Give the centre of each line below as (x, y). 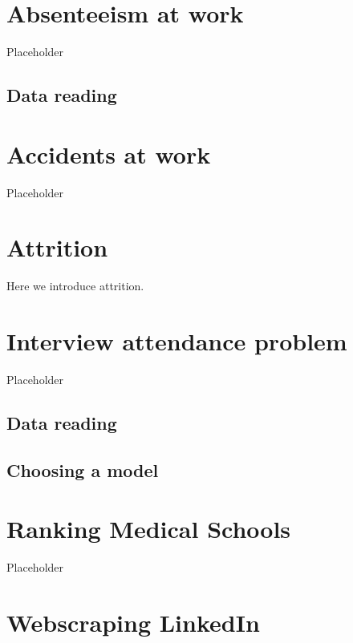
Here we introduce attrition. (75, 286)
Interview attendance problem (177, 341)
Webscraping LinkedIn (133, 623)
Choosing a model (83, 469)
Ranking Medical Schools (149, 529)
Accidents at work (109, 154)
